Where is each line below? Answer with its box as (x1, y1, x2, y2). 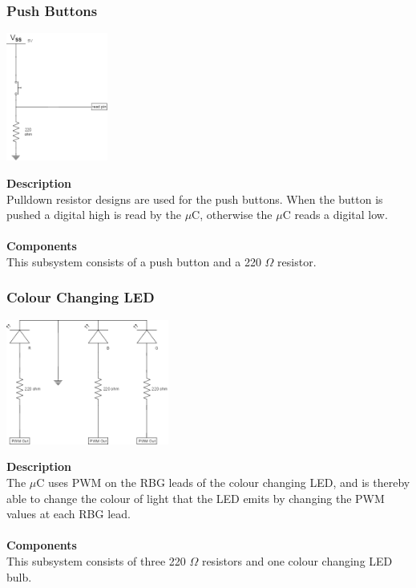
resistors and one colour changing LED (201, 552, 393, 569)
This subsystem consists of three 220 (6, 552, 186, 569)
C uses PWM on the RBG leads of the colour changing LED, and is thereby (36, 474, 410, 490)
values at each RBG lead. (6, 505, 131, 522)
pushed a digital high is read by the (6, 206, 181, 223)
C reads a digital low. (282, 206, 388, 223)
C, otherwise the (192, 206, 273, 223)
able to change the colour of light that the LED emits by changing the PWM (6, 489, 385, 506)
